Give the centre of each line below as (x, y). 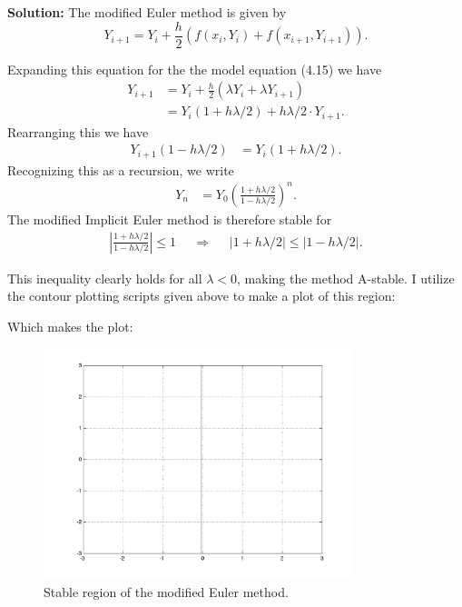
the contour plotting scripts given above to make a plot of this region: (202, 296)
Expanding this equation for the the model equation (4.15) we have (195, 69)
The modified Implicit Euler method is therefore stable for (170, 219)
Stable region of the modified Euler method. (166, 592)
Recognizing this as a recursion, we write (121, 169)
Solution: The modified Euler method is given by (147, 12)
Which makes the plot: (70, 326)
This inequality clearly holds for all (105, 278)
